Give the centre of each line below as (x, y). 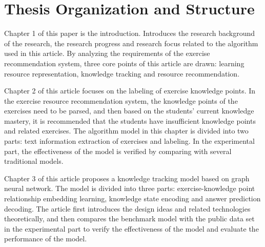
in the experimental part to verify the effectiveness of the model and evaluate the (131, 228)
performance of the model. (46, 239)
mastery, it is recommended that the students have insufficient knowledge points (130, 120)
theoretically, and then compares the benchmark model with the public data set (129, 218)
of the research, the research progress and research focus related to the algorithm (131, 43)
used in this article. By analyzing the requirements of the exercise (107, 53)
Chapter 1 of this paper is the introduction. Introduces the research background (130, 33)
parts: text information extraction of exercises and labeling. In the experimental (129, 141)
